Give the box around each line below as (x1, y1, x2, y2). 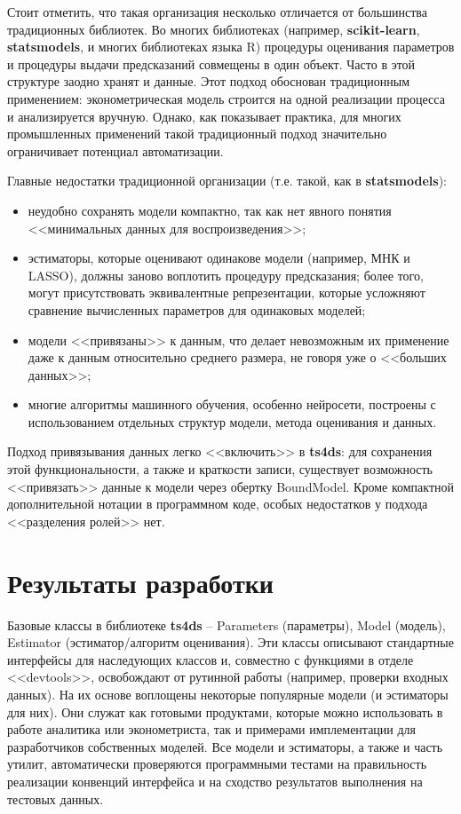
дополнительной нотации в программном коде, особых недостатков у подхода (7, 494, 428, 513)
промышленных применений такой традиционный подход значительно (7, 124, 387, 143)
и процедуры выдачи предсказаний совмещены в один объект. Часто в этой (7, 54, 416, 73)
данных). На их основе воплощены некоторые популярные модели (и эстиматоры (7, 684, 449, 703)
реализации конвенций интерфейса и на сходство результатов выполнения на (7, 771, 423, 790)
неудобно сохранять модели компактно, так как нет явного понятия (28, 201, 392, 219)
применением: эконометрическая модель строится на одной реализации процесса (7, 89, 445, 107)
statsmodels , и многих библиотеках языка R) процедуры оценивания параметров (7, 37, 455, 56)
